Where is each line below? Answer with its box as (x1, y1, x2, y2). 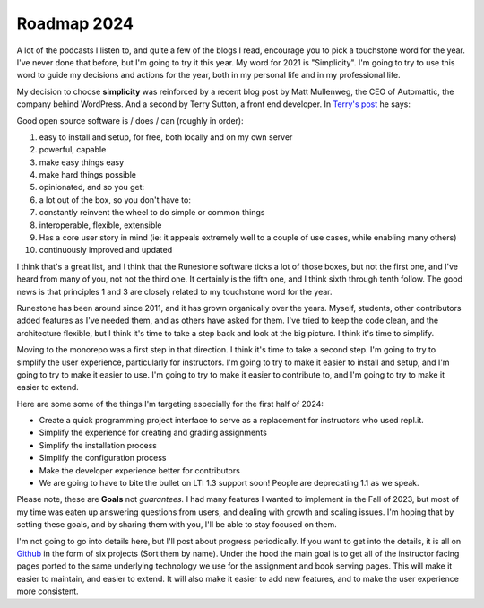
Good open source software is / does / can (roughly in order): (16, 115, 244, 126)
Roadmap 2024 (16, 13, 134, 33)
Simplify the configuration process (39, 453, 167, 464)
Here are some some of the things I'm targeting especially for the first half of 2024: (16, 398, 324, 409)
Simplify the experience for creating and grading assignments (39, 427, 268, 439)
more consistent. (16, 586, 80, 596)
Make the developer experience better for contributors (39, 465, 241, 475)
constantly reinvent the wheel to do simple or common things (39, 207, 265, 218)
